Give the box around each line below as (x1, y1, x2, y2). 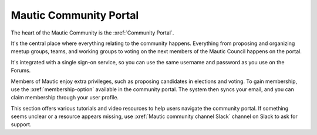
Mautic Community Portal (11, 9, 139, 22)
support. (11, 121, 32, 128)
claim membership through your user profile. (11, 94, 119, 101)
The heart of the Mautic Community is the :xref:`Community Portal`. (11, 29, 174, 36)
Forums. (11, 67, 31, 74)
